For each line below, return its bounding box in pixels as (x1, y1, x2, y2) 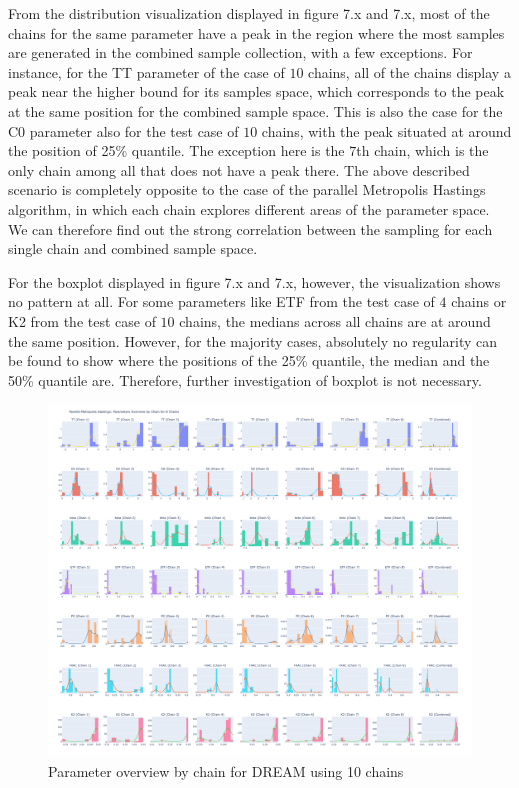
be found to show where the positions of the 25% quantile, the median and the (8, 350, 490, 371)
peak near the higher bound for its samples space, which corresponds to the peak (8, 81, 505, 102)
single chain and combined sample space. (8, 238, 258, 259)
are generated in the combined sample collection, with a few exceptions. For (8, 42, 473, 63)
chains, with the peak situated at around (261, 120, 512, 141)
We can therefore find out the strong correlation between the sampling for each (8, 218, 493, 239)
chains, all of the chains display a (308, 61, 511, 82)
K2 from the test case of (8, 310, 156, 331)
